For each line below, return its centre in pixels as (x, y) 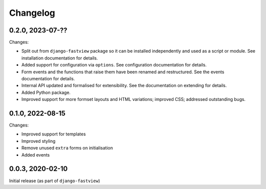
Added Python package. (46, 92)
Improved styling (38, 141)
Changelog (32, 13)
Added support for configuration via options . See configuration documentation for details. (114, 65)
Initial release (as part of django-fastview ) (55, 181)
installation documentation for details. (60, 58)
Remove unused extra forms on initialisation (67, 148)
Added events (36, 155)
